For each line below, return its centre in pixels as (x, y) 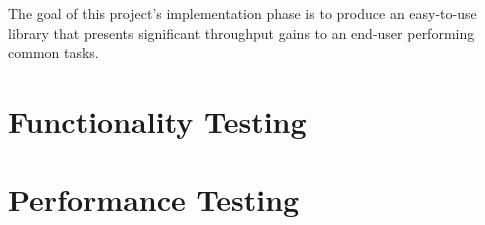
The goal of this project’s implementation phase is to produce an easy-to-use (242, 13)
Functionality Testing (157, 120)
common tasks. (53, 52)
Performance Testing (154, 199)
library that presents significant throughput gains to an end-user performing (241, 32)
